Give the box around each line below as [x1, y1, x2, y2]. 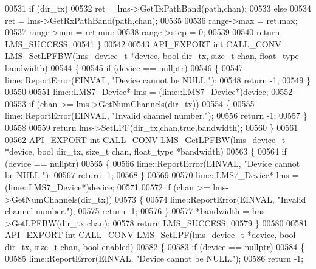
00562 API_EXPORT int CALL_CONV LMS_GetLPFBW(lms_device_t [5, 133, 286, 145]
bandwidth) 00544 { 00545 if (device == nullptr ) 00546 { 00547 [5, 61, 243, 74]
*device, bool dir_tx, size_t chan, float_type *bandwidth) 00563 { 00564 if [5, 145, 287, 158]
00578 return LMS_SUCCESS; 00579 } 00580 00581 [112, 216, 308, 229]
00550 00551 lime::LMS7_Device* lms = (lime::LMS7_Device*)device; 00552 [5, 85, 293, 98]
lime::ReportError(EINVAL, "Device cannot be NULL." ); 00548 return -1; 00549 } [5, 73, 311, 86]
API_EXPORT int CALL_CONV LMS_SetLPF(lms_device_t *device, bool [5, 228, 296, 241]
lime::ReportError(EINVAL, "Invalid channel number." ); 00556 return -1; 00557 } [5, 109, 307, 122]
